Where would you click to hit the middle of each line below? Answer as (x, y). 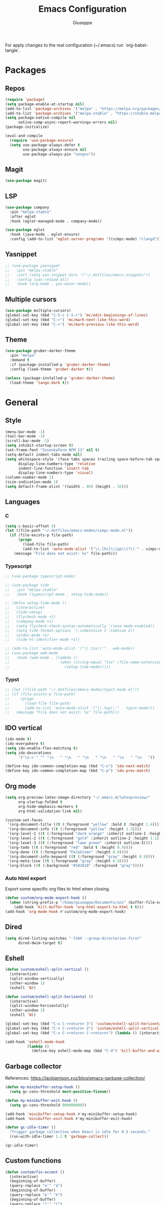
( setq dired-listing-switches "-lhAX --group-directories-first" (73, 938)
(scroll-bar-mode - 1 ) (27, 441)
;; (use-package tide (27, 585)
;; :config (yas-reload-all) (37, 279)
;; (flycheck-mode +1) (30, 617)
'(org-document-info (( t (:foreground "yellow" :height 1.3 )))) (74, 829)
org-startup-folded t (40, 802)
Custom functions (33, 1161)
